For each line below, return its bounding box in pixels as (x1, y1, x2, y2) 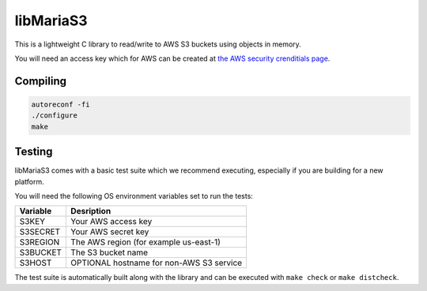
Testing (14, 145, 53, 159)
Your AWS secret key (70, 226, 149, 237)
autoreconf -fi (31, 99, 90, 109)
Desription (70, 206, 111, 217)
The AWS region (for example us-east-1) (70, 237, 221, 248)
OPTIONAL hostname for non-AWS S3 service (70, 257, 243, 268)
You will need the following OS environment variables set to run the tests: (14, 192, 253, 200)
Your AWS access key (70, 216, 153, 227)
